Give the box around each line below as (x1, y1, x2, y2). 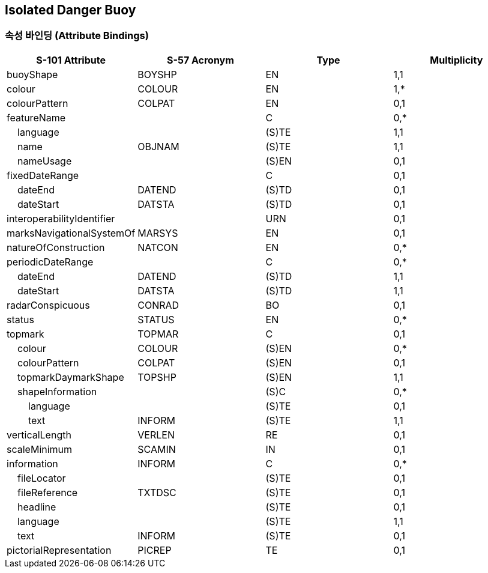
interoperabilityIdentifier (7, 212, 115, 225)
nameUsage (17, 154, 72, 167)
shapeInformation (17, 385, 97, 398)
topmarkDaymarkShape (17, 371, 124, 383)
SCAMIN (137, 443, 176, 455)
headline (17, 500, 56, 513)
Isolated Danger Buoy (5, 2, 136, 17)
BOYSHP (137, 68, 177, 80)
